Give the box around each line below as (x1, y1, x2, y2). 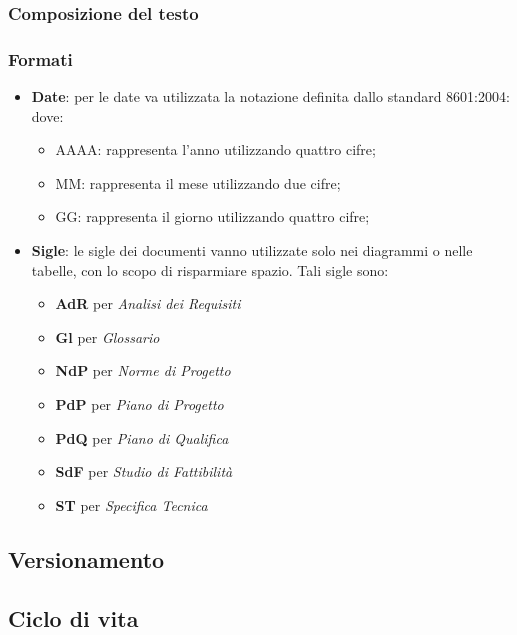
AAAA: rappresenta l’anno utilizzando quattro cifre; (55, 139, 376, 160)
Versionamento (8, 543, 165, 574)
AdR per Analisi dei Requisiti (55, 293, 241, 314)
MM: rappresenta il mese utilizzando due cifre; (55, 172, 341, 193)
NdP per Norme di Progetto (55, 360, 231, 381)
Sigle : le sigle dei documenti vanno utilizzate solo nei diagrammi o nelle (31, 240, 473, 261)
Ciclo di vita (8, 602, 139, 633)
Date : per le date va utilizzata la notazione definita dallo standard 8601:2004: (31, 86, 510, 107)
